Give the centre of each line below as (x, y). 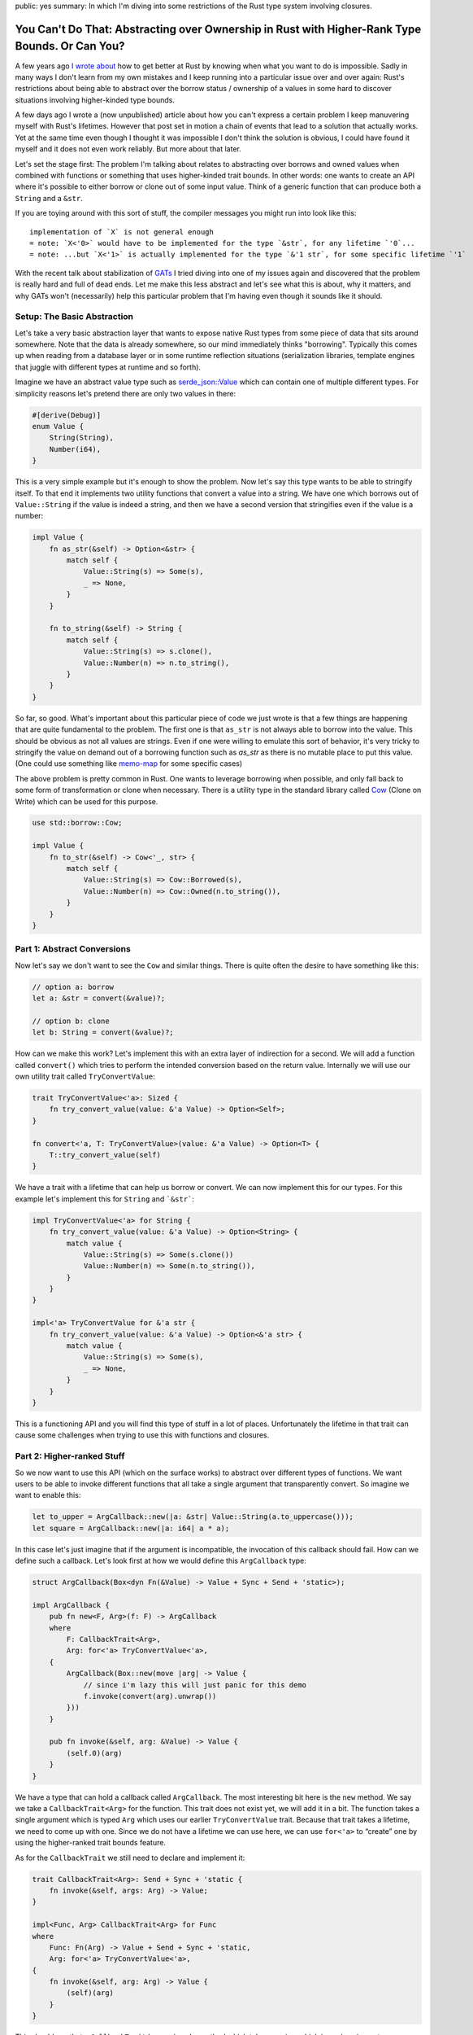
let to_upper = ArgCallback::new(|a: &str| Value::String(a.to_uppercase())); (193, 1517)
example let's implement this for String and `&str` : (105, 1199)
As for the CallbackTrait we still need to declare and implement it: (130, 1858)
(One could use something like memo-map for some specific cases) (129, 764)
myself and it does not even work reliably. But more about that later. (128, 149)
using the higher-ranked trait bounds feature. (91, 1843)
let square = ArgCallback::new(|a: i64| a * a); (131, 1528)
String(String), (81, 438)
